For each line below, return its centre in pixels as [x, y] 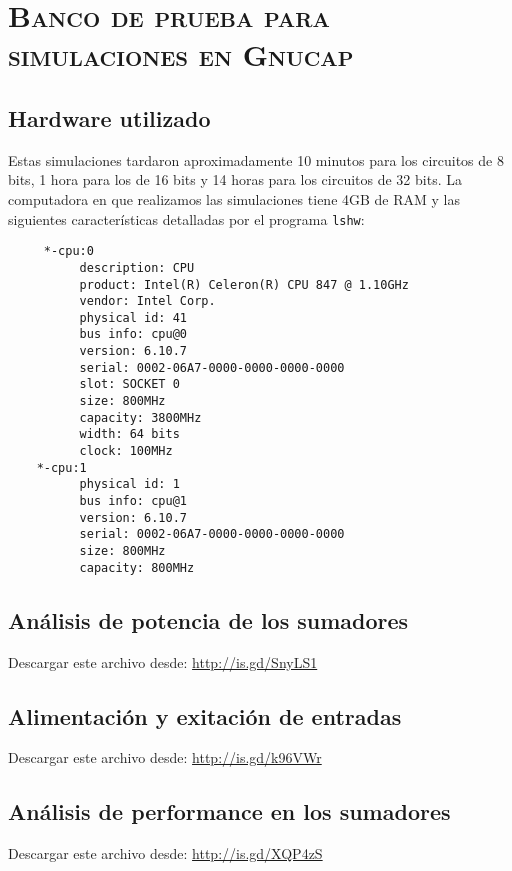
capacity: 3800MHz [140, 417]
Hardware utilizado [109, 117]
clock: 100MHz [126, 451]
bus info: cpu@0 [133, 334]
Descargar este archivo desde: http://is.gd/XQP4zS [165, 853]
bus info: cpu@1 [133, 501]
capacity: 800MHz [137, 567]
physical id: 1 [129, 484]
